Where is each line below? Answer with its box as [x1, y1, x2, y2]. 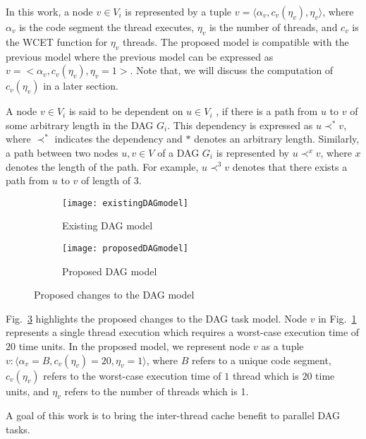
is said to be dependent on [68, 104, 183, 119]
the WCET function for [6, 34, 108, 49]
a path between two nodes [6, 145, 118, 160]
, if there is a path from [216, 104, 318, 119]
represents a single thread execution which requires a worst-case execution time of [6, 325, 360, 339]
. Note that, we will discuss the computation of [130, 63, 334, 78]
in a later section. [43, 78, 118, 93]
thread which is [232, 368, 299, 383]
